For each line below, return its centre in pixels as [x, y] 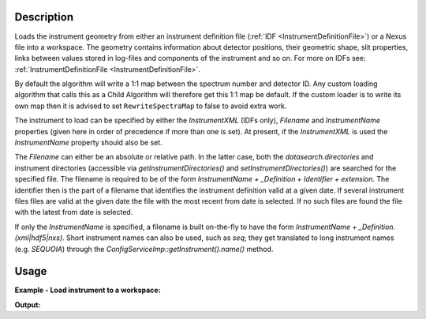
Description [44, 17]
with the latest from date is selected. [74, 212]
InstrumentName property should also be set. [89, 143]
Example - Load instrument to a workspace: [88, 290]
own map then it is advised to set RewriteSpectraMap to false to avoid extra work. [151, 106]
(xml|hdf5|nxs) [39, 238]
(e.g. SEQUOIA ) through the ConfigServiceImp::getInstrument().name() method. [144, 249]
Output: [28, 305]
